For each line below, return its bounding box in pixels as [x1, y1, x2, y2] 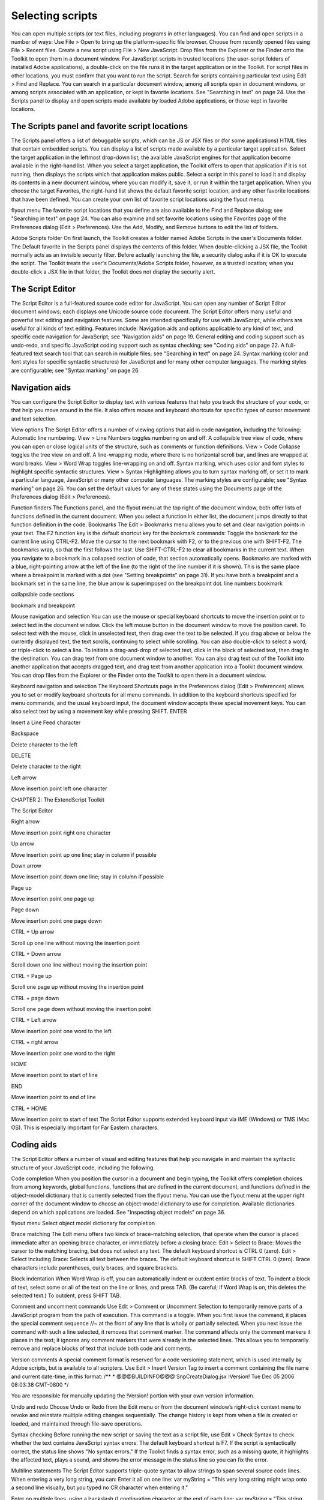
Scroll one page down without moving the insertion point [11, 1005, 151, 1012]
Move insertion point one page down [11, 917, 102, 924]
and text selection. [11, 415, 57, 422]
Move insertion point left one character [11, 785, 107, 792]
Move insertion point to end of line [11, 1094, 96, 1101]
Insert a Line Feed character [11, 719, 81, 726]
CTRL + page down [11, 994, 59, 1001]
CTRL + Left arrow [11, 1016, 57, 1024]
